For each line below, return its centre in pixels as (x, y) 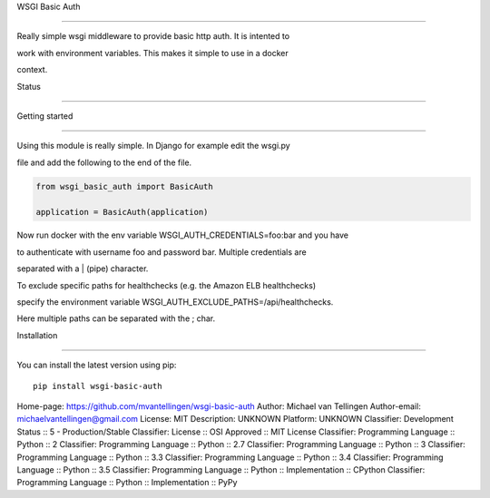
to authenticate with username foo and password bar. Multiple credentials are (162, 252)
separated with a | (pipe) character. (83, 269)
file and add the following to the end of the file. (104, 162)
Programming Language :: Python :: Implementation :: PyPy (127, 483)
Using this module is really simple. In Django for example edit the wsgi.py (153, 146)
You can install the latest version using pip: (97, 365)
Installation (37, 335)
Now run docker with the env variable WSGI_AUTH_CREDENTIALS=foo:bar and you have (183, 235)
